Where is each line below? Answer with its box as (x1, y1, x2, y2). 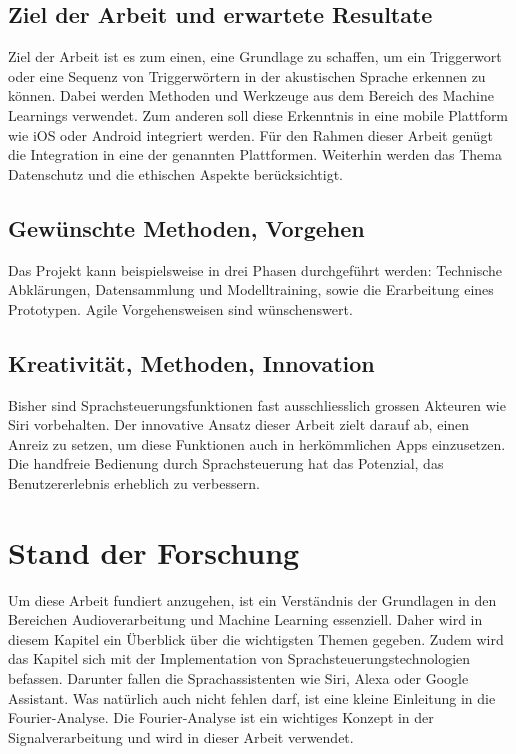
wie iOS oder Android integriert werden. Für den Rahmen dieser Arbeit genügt (8, 124, 494, 145)
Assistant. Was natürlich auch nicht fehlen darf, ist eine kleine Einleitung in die (8, 687, 496, 708)
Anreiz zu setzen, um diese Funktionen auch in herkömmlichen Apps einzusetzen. (8, 433, 506, 454)
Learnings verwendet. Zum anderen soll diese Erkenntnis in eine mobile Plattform (8, 104, 509, 125)
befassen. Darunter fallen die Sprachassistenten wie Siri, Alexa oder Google (8, 668, 469, 689)
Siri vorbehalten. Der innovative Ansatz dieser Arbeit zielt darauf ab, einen (8, 414, 470, 435)
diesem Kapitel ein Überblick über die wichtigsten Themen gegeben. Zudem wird (8, 628, 504, 649)
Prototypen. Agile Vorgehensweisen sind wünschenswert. (8, 298, 353, 319)
